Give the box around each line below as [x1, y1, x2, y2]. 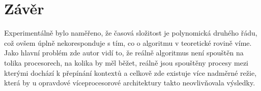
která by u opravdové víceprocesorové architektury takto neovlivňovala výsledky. [4, 77, 255, 88]
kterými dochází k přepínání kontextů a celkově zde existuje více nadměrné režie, [4, 67, 257, 78]
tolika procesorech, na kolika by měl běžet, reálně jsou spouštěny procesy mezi [4, 57, 249, 68]
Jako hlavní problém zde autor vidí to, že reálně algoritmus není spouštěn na [4, 47, 244, 58]
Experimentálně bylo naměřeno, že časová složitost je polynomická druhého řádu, [4, 27, 257, 38]
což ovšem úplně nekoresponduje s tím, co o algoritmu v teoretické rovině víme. [4, 37, 252, 48]
